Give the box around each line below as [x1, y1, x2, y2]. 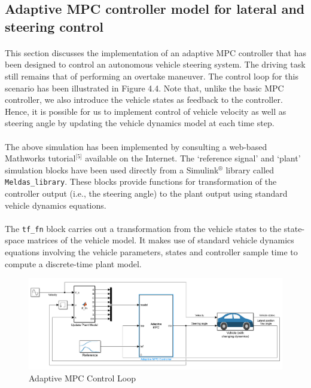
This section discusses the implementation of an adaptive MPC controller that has [5, 46, 307, 59]
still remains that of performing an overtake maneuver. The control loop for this [5, 69, 298, 82]
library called [225, 163, 275, 176]
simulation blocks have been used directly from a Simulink [5, 163, 219, 176]
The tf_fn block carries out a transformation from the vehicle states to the [5, 222, 282, 234]
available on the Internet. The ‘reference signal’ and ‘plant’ [85, 152, 301, 164]
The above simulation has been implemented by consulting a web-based [5, 140, 267, 152]
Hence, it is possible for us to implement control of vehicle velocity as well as [5, 105, 286, 117]
